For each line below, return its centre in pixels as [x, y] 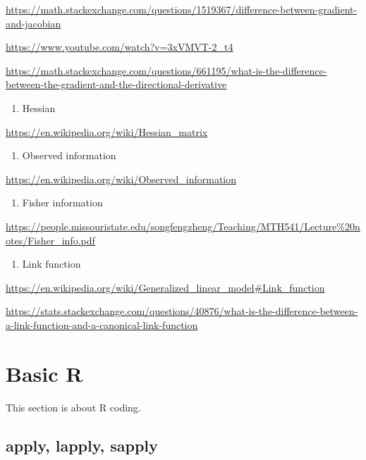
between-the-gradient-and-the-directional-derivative [116, 84]
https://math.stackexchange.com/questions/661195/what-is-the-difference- [166, 70]
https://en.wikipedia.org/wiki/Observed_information [121, 179]
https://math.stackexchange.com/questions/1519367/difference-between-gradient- [182, 9]
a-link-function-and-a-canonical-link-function [102, 324]
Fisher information [62, 203]
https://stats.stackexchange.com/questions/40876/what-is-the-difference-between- [182, 311]
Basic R [44, 373]
